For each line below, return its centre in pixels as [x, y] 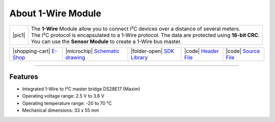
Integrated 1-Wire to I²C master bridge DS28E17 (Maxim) [81, 89]
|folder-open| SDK [153, 51]
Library [139, 57]
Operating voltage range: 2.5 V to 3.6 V [63, 96]
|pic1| [19, 35]
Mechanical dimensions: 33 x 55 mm [61, 110]
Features [24, 77]
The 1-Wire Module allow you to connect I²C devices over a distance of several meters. [135, 29]
